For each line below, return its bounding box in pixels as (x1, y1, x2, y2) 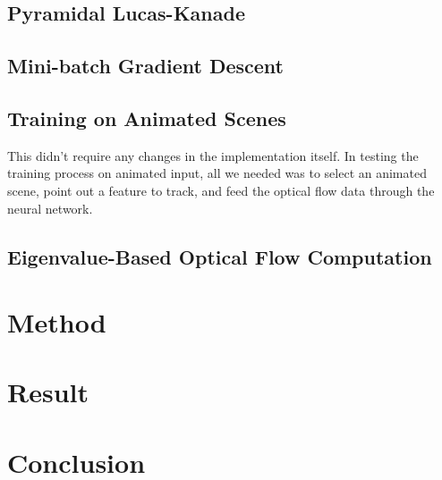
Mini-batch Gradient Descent (7, 52, 284, 80)
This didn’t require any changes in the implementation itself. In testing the (7, 146, 419, 164)
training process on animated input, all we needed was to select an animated (7, 164, 427, 182)
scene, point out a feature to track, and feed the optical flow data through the (7, 181, 435, 199)
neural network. (7, 198, 93, 217)
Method (7, 304, 106, 341)
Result (7, 374, 89, 410)
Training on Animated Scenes (7, 104, 286, 131)
